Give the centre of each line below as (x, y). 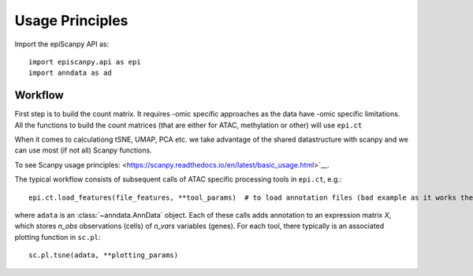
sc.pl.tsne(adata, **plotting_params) (104, 255)
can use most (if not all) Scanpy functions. (84, 150)
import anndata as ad (70, 73)
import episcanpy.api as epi (85, 62)
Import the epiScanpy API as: (62, 44)
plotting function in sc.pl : (58, 237)
